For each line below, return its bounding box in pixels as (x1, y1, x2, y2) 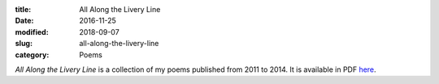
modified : (15, 27, 49, 36)
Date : (15, 16, 34, 26)
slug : (15, 39, 33, 48)
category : (15, 49, 50, 60)
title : (15, 5, 32, 14)
